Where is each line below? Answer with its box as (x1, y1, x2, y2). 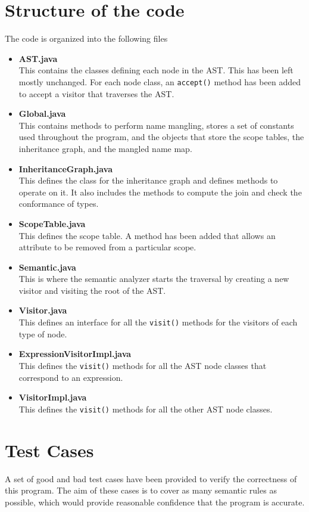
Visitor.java (18, 304, 67, 316)
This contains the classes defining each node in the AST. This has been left (18, 64, 294, 76)
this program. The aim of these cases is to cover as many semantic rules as (5, 484, 277, 497)
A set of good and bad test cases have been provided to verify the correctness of (5, 472, 297, 485)
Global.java (18, 107, 66, 120)
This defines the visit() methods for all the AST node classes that (18, 359, 267, 371)
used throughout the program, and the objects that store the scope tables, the (18, 131, 304, 143)
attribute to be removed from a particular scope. (18, 241, 196, 253)
